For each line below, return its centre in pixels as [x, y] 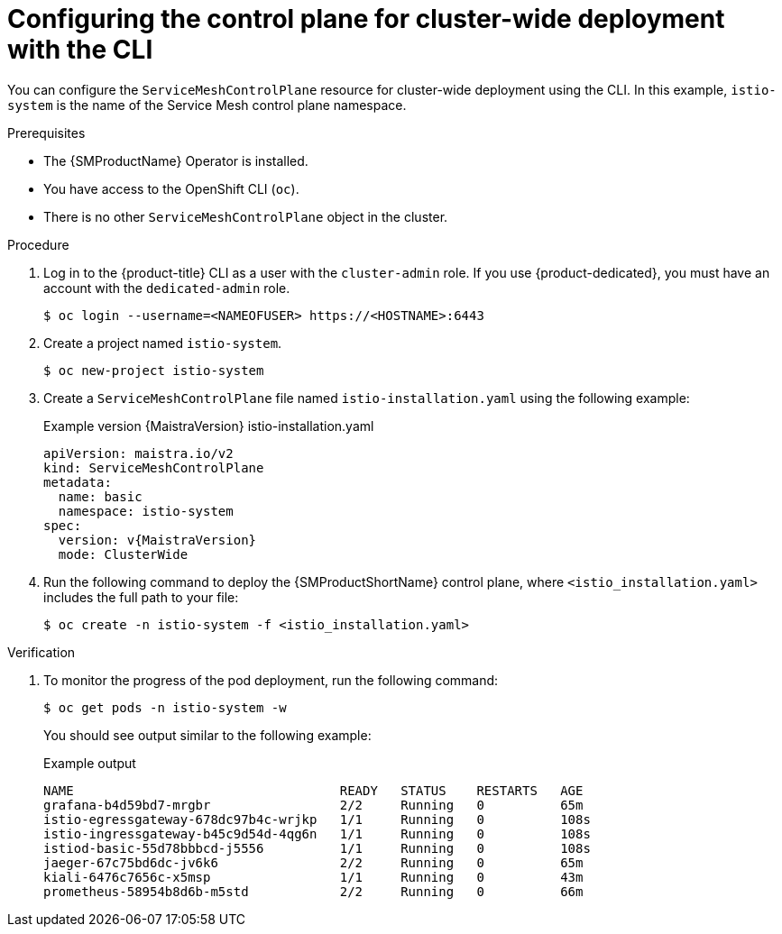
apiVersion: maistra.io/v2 [138, 453]
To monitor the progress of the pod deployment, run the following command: [271, 680]
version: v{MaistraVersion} [157, 540]
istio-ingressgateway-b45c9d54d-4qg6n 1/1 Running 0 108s [317, 833]
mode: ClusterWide [123, 554]
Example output [90, 763]
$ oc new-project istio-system [154, 370]
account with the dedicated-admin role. [167, 288]
